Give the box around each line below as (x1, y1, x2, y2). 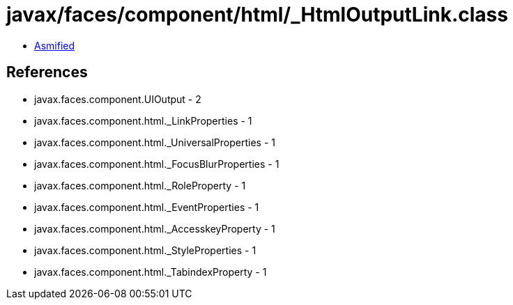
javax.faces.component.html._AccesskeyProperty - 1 (34, 222, 275, 235)
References (6, 63, 88, 81)
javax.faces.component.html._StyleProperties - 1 (34, 244, 256, 256)
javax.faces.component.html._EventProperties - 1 (34, 201, 259, 213)
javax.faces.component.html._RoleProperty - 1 (34, 179, 246, 191)
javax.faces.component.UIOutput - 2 (34, 93, 201, 105)
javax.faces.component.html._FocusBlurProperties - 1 (34, 157, 280, 170)
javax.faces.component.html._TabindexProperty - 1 (34, 265, 267, 278)
